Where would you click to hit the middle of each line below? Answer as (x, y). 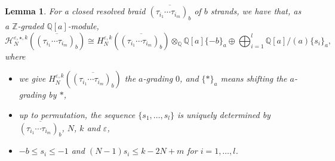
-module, (83, 26)
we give (32, 78)
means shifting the (254, 78)
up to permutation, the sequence (77, 114)
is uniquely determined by (224, 114)
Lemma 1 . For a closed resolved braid (75, 11)
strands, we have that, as (256, 11)
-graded (31, 26)
